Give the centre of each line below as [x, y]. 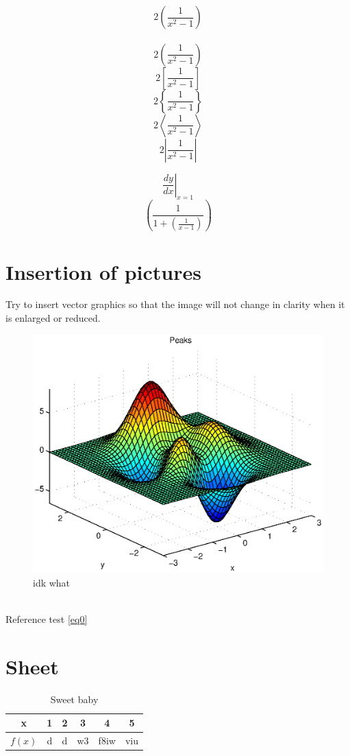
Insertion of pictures [103, 271]
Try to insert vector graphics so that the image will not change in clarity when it [175, 304]
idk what [52, 582]
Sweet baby [74, 699]
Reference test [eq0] [47, 618]
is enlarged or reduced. [53, 318]
